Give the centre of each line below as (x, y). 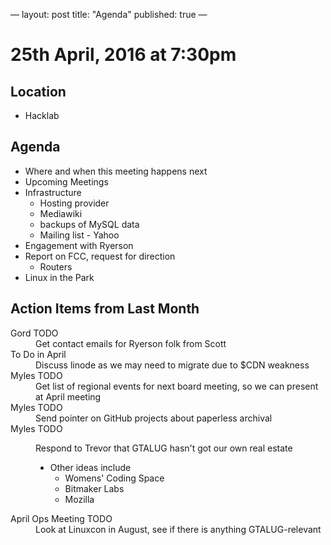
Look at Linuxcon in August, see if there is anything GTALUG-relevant (178, 529)
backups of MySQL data (89, 224)
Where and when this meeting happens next (116, 171)
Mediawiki (61, 213)
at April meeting (68, 396)
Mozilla (79, 499)
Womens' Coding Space (114, 478)
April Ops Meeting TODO (61, 518)
